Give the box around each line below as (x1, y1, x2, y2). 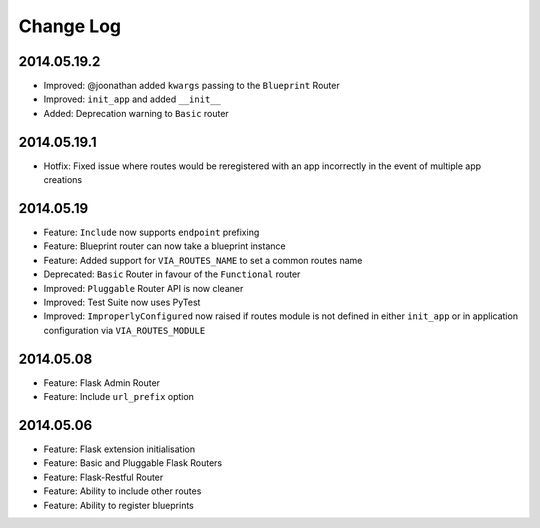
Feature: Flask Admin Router (43, 376, 160, 389)
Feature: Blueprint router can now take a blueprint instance (43, 240, 286, 252)
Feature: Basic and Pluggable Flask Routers (43, 457, 223, 469)
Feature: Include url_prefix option (43, 391, 195, 403)
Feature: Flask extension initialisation (43, 443, 196, 455)
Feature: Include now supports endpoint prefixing (43, 226, 260, 239)
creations (43, 174, 83, 186)
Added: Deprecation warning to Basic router (43, 107, 229, 119)
